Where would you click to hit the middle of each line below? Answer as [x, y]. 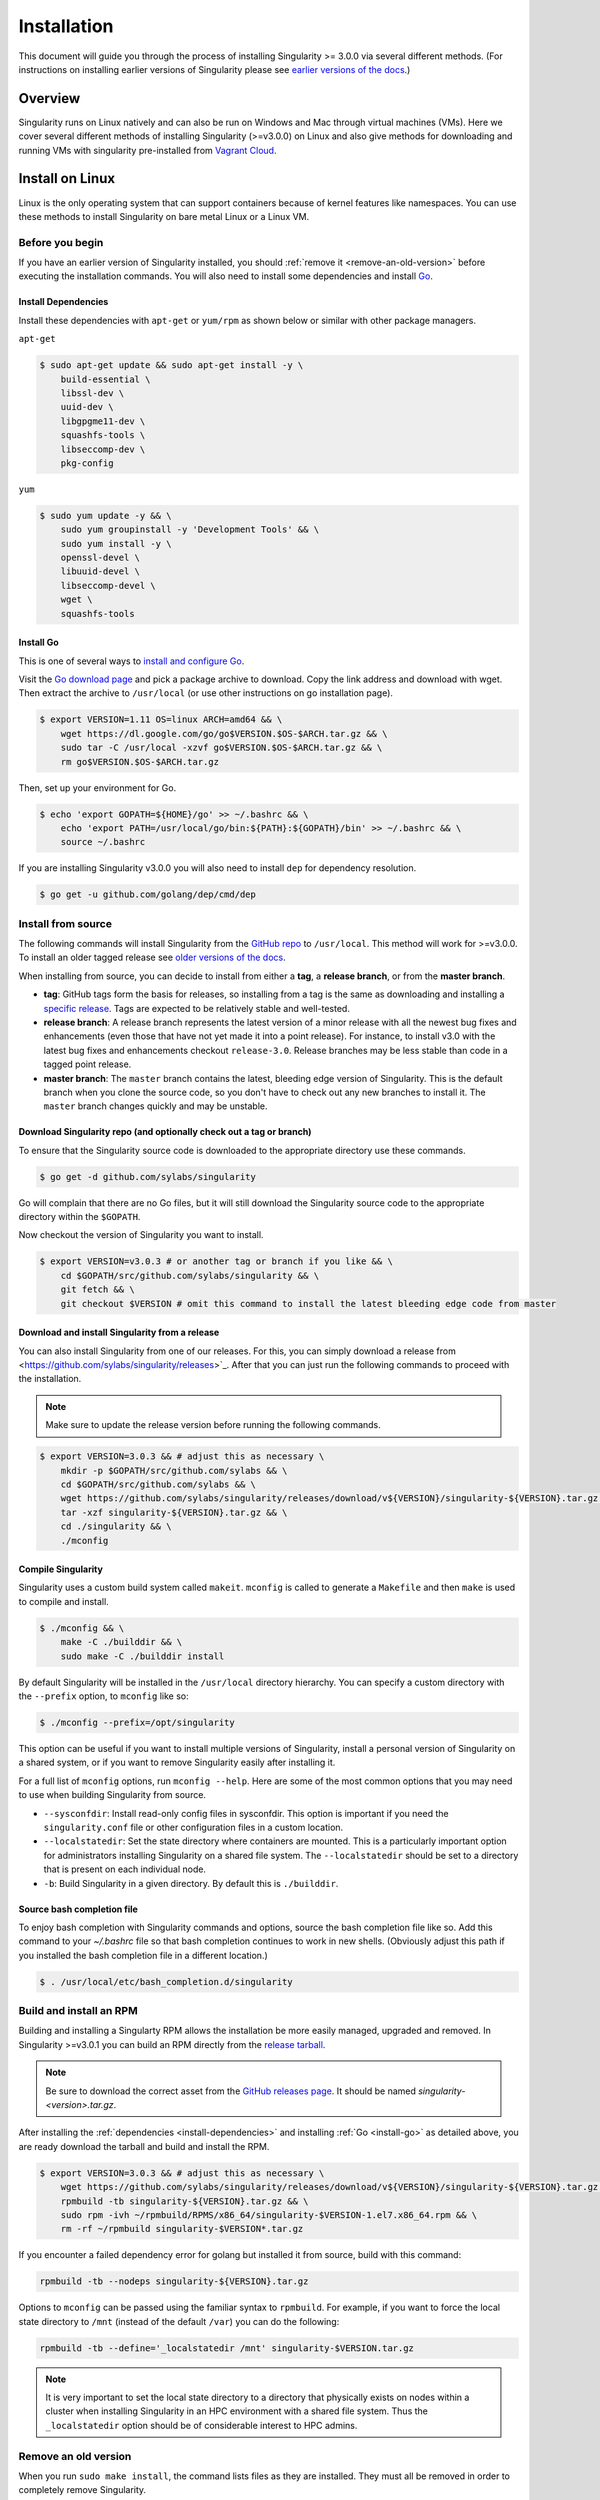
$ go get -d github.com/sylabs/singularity [148, 1176]
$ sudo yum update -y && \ [105, 515]
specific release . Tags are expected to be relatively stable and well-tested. [196, 1008]
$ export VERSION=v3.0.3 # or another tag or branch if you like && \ [216, 1261]
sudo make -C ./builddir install [142, 1656]
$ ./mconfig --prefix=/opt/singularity [137, 1722]
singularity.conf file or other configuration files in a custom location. [193, 1827]
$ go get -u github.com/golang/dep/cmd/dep [148, 894]
